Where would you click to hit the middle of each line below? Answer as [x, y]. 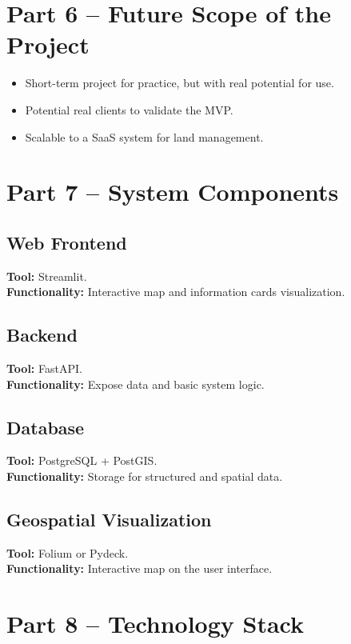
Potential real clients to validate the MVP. [129, 109]
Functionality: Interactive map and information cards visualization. [176, 292]
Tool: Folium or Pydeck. [68, 552]
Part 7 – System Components [173, 192]
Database [46, 427]
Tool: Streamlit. [47, 276]
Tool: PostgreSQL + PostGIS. [82, 460]
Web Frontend [67, 242]
